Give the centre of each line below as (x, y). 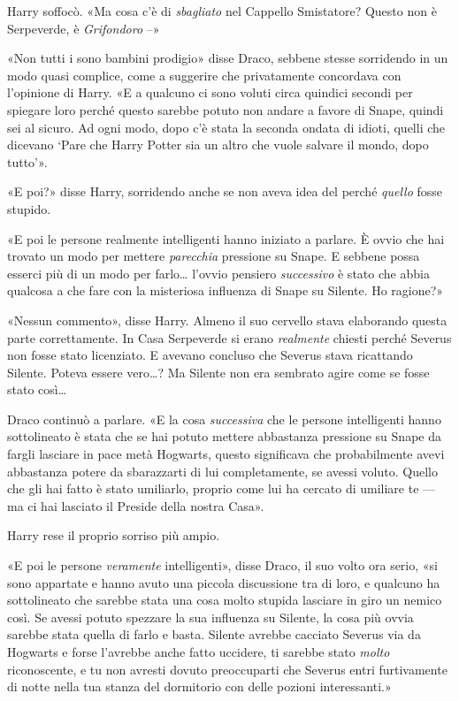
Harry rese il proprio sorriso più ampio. (114, 535)
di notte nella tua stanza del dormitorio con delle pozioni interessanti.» (199, 686)
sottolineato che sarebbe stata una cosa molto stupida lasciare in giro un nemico (225, 600)
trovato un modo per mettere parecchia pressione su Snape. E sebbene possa (214, 256)
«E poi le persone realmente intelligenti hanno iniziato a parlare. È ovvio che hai (226, 238)
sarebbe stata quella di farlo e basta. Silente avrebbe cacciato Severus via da (214, 634)
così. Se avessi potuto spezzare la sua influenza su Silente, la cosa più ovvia (210, 617)
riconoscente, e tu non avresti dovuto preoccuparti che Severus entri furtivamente (227, 669)
